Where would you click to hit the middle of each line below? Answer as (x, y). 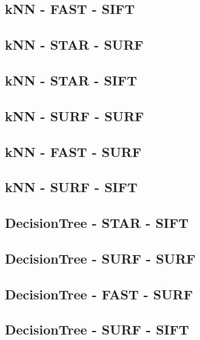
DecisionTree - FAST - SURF (99, 294)
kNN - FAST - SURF (73, 151)
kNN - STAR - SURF (74, 45)
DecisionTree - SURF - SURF (100, 258)
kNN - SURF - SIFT (71, 187)
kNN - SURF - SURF (75, 115)
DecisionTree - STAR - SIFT (97, 223)
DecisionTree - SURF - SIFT (97, 329)
